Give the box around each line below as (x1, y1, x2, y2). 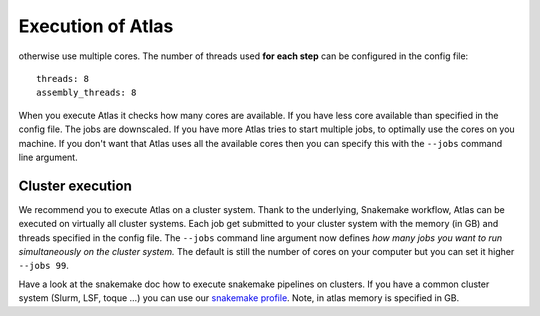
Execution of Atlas (18, 15, 174, 37)
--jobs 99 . (18, 260, 69, 272)
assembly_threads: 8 (36, 87, 137, 99)
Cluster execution (18, 177, 132, 194)
